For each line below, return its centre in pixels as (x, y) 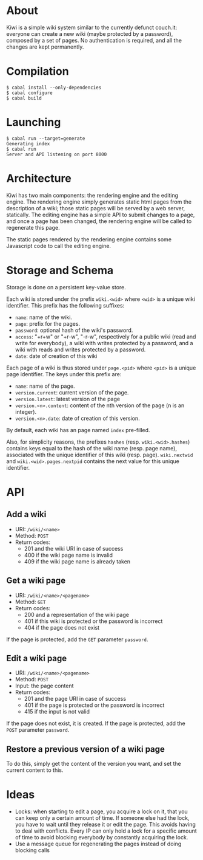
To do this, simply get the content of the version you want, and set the (94, 764)
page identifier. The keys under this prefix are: (64, 374)
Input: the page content (44, 686)
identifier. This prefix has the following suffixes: (65, 305)
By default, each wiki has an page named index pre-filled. (78, 430)
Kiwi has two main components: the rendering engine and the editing (92, 195)
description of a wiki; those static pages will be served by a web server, (96, 208)
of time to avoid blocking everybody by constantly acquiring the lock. (101, 838)
